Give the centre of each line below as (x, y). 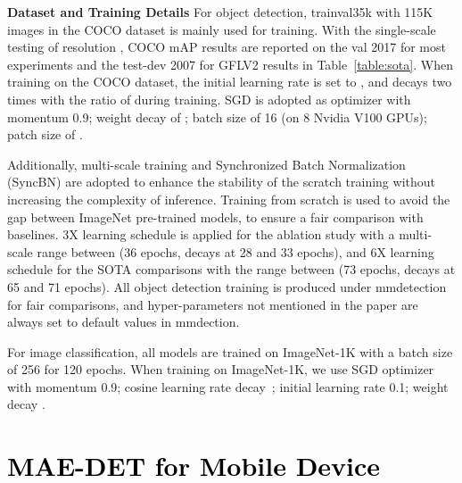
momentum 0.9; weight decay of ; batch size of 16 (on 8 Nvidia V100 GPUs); (217, 117)
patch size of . (45, 134)
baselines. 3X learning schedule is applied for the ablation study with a (201, 234)
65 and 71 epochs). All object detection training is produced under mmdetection (227, 286)
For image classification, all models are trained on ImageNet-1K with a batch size (230, 351)
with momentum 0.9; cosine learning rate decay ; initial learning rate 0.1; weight (228, 386)
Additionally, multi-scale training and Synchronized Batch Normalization (206, 164)
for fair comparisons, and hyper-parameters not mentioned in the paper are (213, 304)
